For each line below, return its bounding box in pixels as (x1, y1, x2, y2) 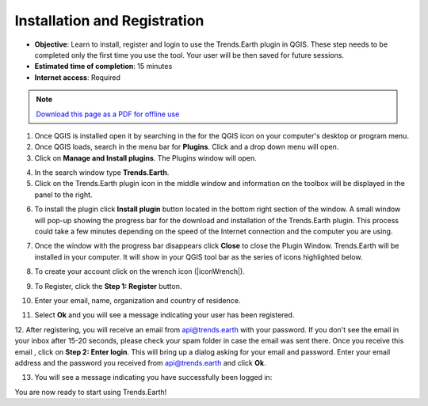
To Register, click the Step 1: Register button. (34, 281, 182, 290)
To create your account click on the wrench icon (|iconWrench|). (34, 267, 245, 276)
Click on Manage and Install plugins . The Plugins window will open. (34, 153, 257, 162)
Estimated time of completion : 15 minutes (34, 62, 173, 71)
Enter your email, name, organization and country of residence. (34, 295, 241, 305)
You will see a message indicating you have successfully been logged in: (34, 373, 273, 382)
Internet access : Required (34, 72, 120, 82)
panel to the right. (34, 190, 93, 199)
